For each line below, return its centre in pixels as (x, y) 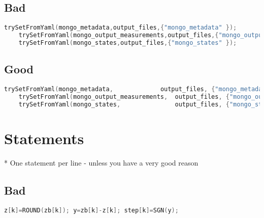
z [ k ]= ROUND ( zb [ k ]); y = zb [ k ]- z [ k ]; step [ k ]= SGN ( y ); (91, 210)
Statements (44, 138)
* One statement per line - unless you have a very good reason (101, 162)
